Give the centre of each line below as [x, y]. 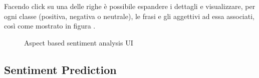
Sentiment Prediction [60, 69]
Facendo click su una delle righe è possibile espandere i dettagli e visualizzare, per [130, 6]
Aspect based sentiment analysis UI [79, 42]
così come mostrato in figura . [50, 26]
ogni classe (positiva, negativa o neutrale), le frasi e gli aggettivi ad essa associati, [129, 16]
